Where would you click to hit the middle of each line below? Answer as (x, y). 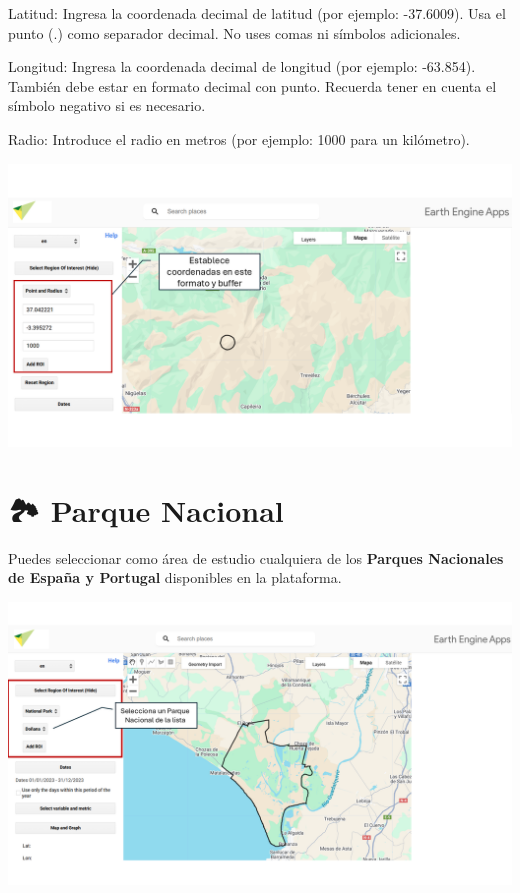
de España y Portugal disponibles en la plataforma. (175, 577)
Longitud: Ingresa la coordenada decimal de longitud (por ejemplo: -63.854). (242, 66)
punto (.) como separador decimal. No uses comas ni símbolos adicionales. (234, 32)
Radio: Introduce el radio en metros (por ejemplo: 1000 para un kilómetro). (239, 138)
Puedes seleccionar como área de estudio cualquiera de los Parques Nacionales (256, 557)
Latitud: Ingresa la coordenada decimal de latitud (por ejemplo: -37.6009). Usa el (257, 13)
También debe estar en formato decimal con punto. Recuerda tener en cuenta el (252, 85)
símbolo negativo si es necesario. (107, 105)
